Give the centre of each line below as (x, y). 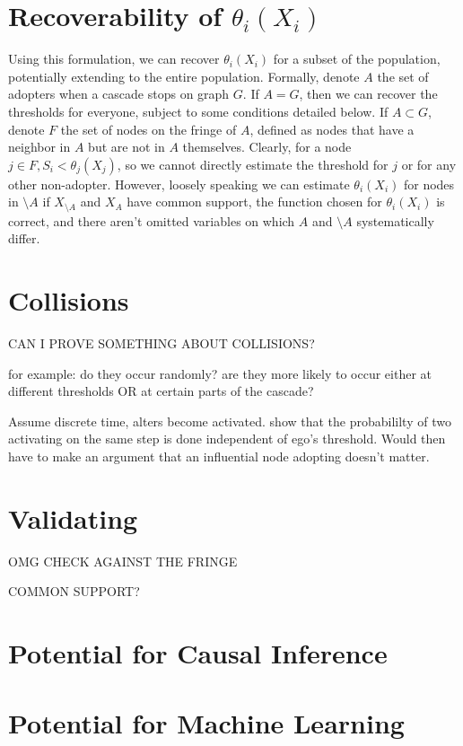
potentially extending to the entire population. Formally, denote (184, 76)
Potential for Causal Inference (198, 653)
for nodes (429, 184)
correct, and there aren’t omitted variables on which (152, 220)
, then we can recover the (368, 94)
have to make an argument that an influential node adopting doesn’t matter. (219, 456)
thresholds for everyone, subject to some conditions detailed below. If (198, 111)
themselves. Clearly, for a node (267, 147)
